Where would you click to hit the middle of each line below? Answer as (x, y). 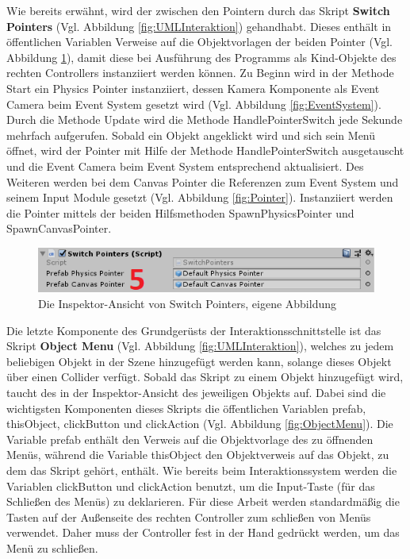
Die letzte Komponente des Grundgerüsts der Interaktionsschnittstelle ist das (194, 330)
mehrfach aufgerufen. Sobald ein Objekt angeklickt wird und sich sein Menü (191, 135)
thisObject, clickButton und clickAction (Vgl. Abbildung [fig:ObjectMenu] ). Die (200, 424)
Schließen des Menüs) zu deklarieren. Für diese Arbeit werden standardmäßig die (203, 501)
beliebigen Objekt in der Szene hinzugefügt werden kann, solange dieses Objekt (199, 361)
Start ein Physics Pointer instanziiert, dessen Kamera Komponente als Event (193, 88)
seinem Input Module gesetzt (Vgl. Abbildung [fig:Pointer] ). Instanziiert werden (200, 197)
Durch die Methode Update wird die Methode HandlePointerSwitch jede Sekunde (205, 120)
